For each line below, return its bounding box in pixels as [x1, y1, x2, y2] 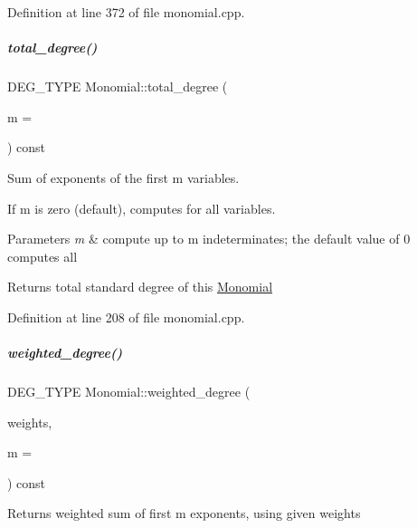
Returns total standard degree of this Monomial [7, 277, 273, 296]
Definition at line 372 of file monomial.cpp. [7, 3, 245, 21]
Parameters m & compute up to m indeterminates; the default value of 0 [7, 229, 411, 248]
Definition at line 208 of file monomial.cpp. [7, 307, 245, 326]
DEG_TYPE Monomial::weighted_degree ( [7, 382, 251, 401]
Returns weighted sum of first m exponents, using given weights [7, 504, 361, 523]
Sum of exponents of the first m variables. [7, 168, 240, 187]
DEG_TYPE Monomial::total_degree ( [7, 77, 228, 96]
